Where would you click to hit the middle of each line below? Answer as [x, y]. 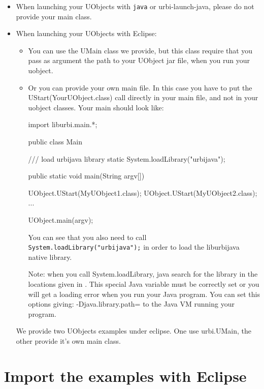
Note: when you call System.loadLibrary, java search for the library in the [143, 274]
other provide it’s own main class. [68, 340]
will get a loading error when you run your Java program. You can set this [144, 294]
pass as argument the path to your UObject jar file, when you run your [139, 60]
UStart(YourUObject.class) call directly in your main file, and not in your [143, 97]
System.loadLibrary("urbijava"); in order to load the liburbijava [134, 247]
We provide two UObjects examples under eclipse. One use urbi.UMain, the [134, 331]
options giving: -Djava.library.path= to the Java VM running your [131, 304]
